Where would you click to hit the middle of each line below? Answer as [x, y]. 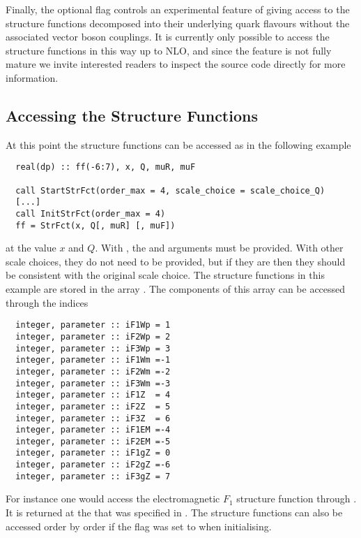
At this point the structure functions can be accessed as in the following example [178, 144]
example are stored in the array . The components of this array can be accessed [176, 289]
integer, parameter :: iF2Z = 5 [93, 406]
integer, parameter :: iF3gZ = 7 [93, 476]
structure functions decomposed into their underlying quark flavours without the [178, 23]
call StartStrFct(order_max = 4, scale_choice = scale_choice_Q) [170, 190]
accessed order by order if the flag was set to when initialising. [139, 526]
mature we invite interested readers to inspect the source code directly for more [176, 64]
